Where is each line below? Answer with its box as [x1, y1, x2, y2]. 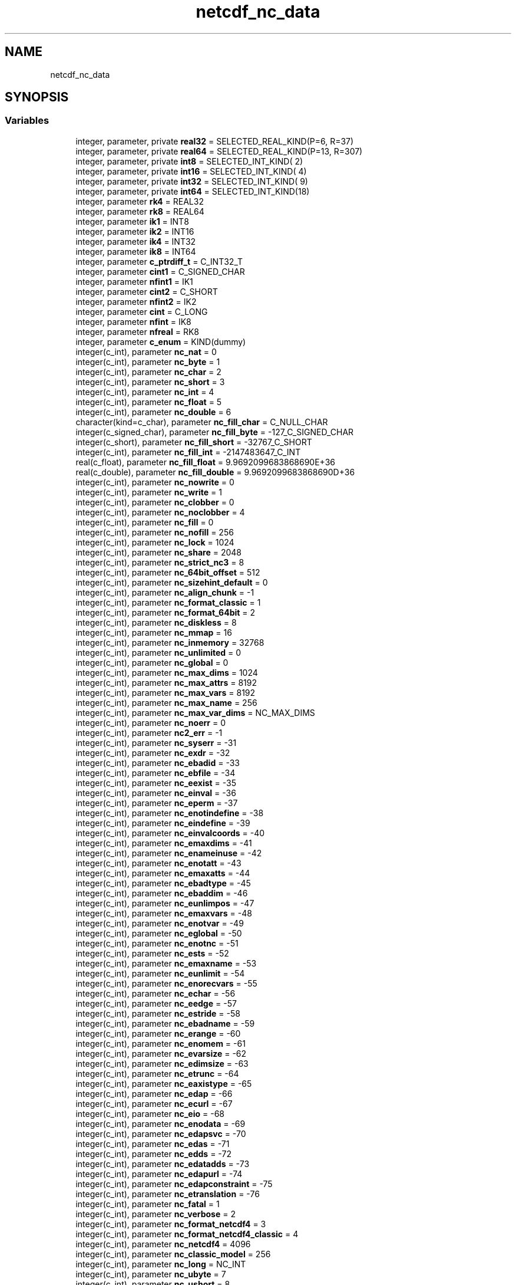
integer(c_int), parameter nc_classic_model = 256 [75, 1248, 271, 1259]
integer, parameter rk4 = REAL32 [75, 196, 204, 206]
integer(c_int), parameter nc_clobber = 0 [75, 497, 234, 507]
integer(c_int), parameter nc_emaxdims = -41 [75, 837, 252, 848]
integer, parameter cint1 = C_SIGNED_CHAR [75, 266, 245, 277]
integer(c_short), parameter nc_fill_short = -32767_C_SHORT [75, 436, 312, 447]
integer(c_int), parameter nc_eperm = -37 [75, 797, 238, 808]
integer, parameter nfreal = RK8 [75, 326, 199, 337]
